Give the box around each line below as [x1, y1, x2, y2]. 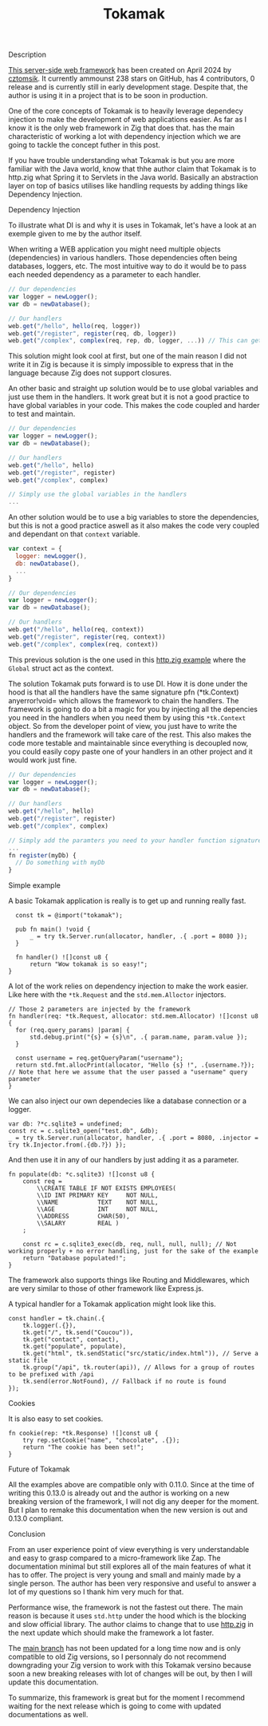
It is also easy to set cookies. [8, 1414, 104, 1423]
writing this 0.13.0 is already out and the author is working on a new [8, 1488, 230, 1498]
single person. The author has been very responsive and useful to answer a [8, 1578, 257, 1589]
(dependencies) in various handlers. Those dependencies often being [8, 253, 238, 263]
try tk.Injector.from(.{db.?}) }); [8, 1141, 127, 1150]
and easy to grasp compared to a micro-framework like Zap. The [8, 1554, 221, 1563]
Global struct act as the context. [8, 663, 114, 673]
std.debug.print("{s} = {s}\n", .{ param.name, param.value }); [29, 1033, 248, 1042]
